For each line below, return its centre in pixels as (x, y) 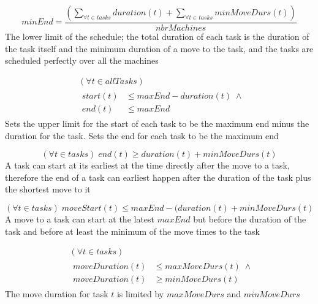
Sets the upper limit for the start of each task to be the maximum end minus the (157, 123)
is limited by (140, 294)
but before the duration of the (250, 218)
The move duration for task (57, 294)
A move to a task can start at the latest (80, 218)
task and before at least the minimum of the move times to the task (133, 231)
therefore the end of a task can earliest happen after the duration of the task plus (158, 177)
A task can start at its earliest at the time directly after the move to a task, (147, 165)
